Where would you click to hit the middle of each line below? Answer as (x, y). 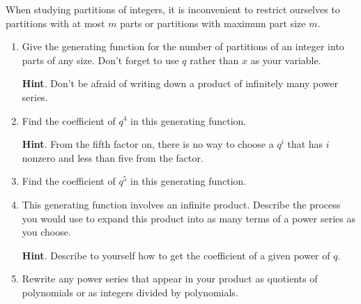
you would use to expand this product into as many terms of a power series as (189, 218)
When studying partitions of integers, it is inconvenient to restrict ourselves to (173, 9)
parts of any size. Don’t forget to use (100, 60)
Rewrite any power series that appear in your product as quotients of (170, 279)
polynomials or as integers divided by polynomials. (130, 292)
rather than (214, 60)
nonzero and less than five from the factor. (113, 157)
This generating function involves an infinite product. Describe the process (181, 204)
